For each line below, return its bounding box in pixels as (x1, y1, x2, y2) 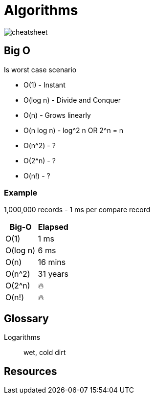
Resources (4, 365, 57, 377)
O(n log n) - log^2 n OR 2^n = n (23, 126, 124, 134)
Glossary (4, 312, 49, 325)
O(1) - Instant (23, 80, 66, 89)
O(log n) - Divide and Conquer (23, 95, 121, 104)
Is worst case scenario (4, 65, 77, 74)
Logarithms (4, 333, 41, 342)
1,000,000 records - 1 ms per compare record (4, 205, 151, 214)
